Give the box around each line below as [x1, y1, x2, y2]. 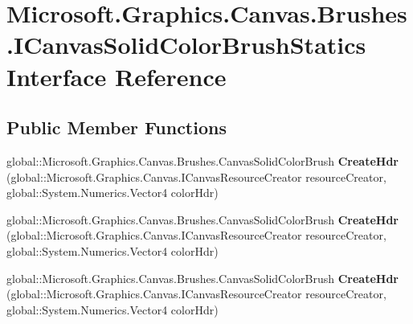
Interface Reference [6, 59, 227, 92]
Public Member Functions [6, 115, 227, 140]
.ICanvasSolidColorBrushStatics [6, 28, 366, 61]
